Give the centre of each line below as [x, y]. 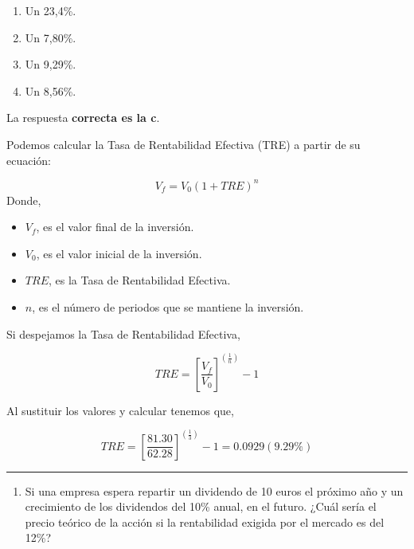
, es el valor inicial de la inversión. [119, 253]
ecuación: [29, 160]
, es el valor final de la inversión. [115, 227]
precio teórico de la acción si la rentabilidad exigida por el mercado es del [205, 522]
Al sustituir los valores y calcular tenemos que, [120, 410]
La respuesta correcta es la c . [83, 118]
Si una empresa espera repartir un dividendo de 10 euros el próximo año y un [214, 490]
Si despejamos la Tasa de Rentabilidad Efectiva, [123, 333]
